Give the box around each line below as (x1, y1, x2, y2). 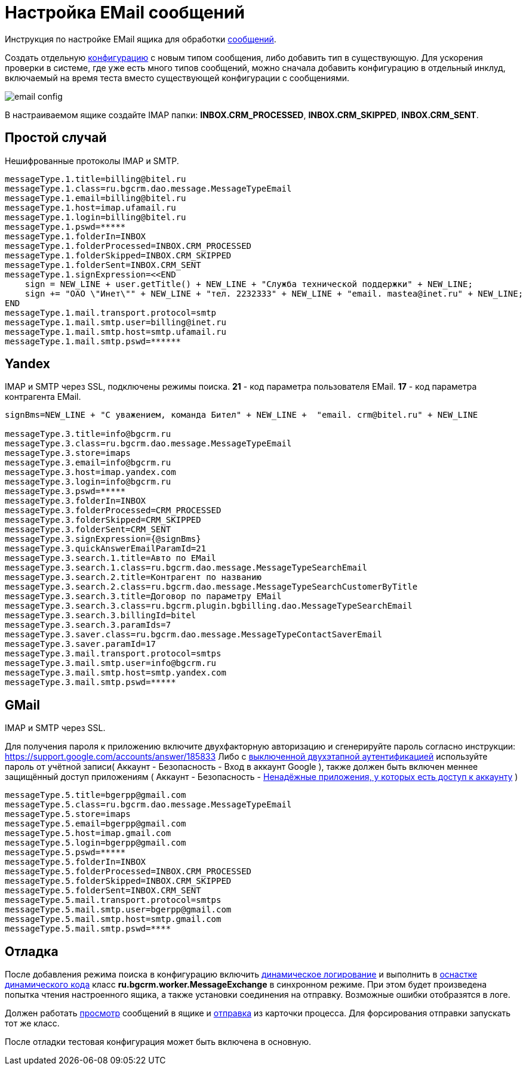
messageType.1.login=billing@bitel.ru (5, 212, 186, 222)
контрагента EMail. (5, 391, 81, 402)
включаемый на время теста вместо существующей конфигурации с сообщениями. (5, 72, 349, 83)
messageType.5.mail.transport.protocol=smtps (5, 895, 222, 905)
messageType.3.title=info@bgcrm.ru (5, 429, 171, 439)
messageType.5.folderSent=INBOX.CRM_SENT (5, 886, 201, 896)
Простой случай (5, 130, 107, 146)
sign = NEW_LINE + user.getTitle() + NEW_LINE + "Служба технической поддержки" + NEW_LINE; (24, 279, 473, 289)
